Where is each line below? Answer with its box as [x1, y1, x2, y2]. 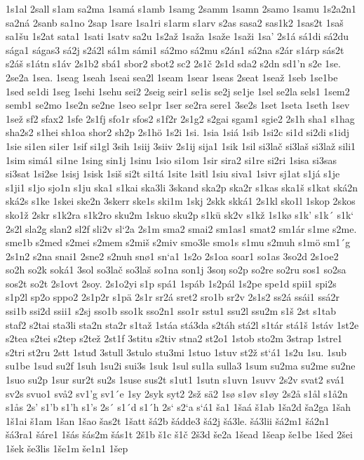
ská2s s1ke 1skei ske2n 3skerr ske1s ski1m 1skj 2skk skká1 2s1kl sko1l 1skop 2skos [6, 194, 356, 208]
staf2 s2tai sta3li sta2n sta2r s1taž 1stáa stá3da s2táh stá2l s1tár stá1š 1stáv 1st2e [6, 317, 359, 332]
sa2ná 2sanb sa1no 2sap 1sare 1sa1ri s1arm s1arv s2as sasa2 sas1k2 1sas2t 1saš [6, 15, 344, 29]
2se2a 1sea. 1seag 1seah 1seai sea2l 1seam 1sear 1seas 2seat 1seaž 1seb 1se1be [6, 69, 338, 84]
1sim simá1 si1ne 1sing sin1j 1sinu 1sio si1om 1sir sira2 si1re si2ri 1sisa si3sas [6, 152, 337, 167]
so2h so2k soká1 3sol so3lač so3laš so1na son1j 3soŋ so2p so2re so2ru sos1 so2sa [6, 262, 346, 277]
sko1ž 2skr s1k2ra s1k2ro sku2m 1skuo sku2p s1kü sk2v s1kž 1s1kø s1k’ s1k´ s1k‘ [6, 207, 354, 222]
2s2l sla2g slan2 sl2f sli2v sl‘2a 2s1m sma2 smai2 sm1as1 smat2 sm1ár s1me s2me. [6, 221, 357, 236]
